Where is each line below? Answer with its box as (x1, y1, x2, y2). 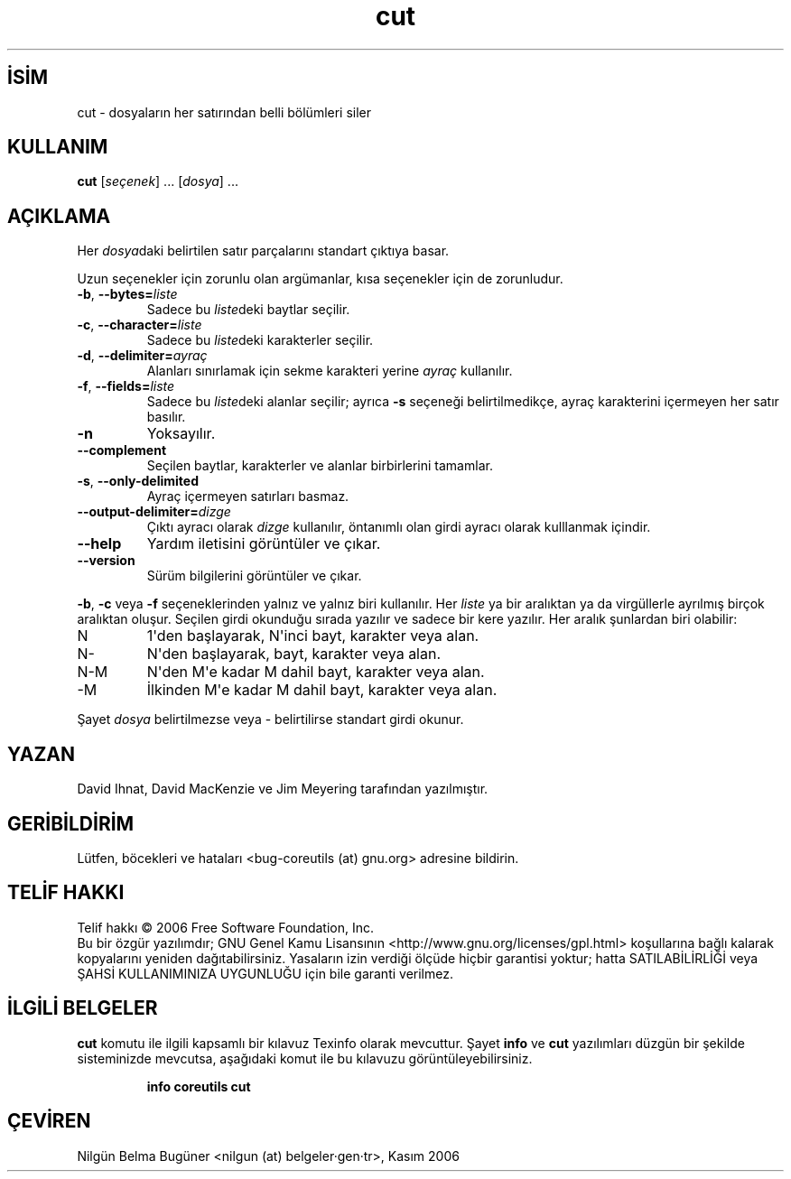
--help (77, 534, 122, 553)
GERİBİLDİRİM (7, 812, 135, 835)
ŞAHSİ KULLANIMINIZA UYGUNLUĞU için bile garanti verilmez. (77, 965, 453, 981)
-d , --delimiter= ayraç (77, 348, 208, 364)
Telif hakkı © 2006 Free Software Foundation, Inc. (77, 919, 375, 935)
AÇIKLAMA (7, 204, 111, 227)
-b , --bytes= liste (77, 286, 178, 302)
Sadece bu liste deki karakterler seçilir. (146, 332, 374, 348)
